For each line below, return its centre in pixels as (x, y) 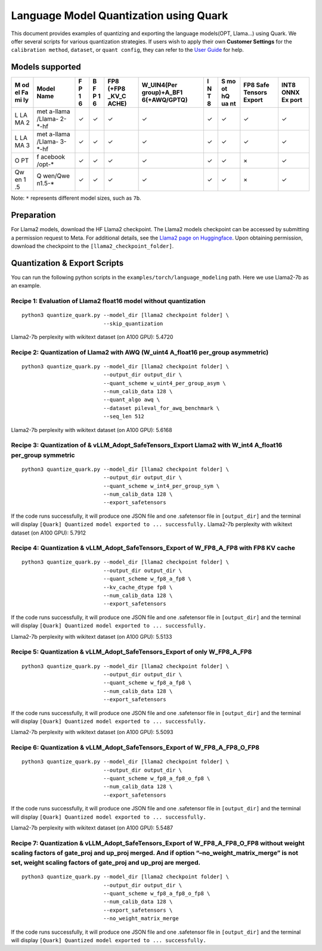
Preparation (33, 215)
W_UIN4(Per (160, 85)
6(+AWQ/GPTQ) (165, 100)
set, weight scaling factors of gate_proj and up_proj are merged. (106, 863)
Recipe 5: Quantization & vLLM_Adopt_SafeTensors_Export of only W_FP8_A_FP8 (131, 652)
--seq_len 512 (124, 417)
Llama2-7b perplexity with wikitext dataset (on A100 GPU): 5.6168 (92, 430)
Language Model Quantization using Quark (120, 15)
